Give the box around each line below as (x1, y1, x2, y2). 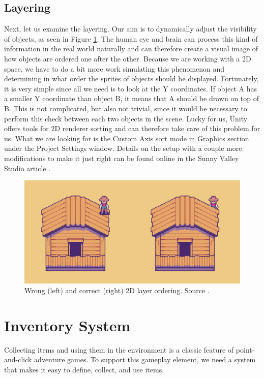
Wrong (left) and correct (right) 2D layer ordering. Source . (24, 285, 210, 296)
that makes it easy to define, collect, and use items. (4, 364, 164, 375)
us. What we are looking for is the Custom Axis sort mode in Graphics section (4, 133, 249, 143)
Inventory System (4, 314, 131, 335)
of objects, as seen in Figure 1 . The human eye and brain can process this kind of (4, 33, 258, 44)
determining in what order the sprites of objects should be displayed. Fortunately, (4, 73, 259, 84)
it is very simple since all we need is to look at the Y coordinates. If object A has (4, 83, 257, 93)
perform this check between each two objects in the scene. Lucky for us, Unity (4, 113, 248, 123)
